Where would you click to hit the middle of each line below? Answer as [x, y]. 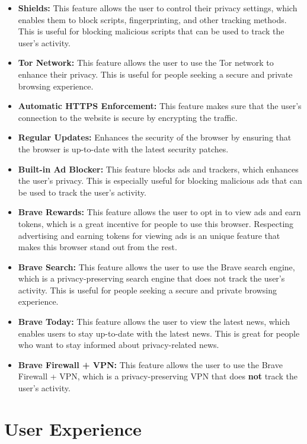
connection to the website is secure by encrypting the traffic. [128, 117]
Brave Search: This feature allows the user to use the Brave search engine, [156, 266]
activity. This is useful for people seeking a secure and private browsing [147, 290]
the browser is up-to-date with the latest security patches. [123, 148]
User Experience [73, 428]
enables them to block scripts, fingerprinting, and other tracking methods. [152, 19]
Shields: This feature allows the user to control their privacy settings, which [158, 8]
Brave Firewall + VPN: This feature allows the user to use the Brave [150, 364]
